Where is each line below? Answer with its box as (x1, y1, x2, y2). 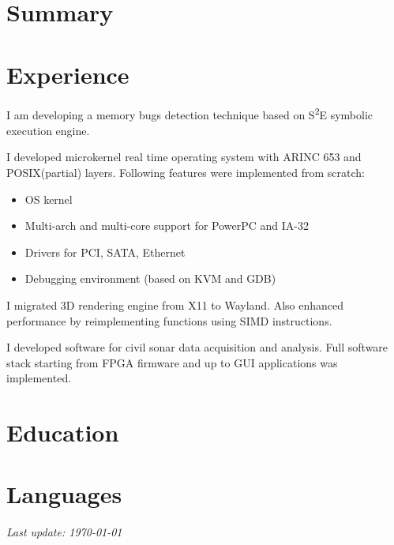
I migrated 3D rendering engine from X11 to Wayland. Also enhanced (6, 296, 344, 313)
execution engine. (6, 122, 90, 138)
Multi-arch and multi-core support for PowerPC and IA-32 (24, 217, 310, 234)
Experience (6, 58, 129, 90)
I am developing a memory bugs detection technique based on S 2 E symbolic (6, 104, 373, 123)
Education (6, 416, 119, 449)
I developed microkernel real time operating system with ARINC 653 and (6, 148, 362, 165)
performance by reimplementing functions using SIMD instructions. (6, 312, 332, 329)
